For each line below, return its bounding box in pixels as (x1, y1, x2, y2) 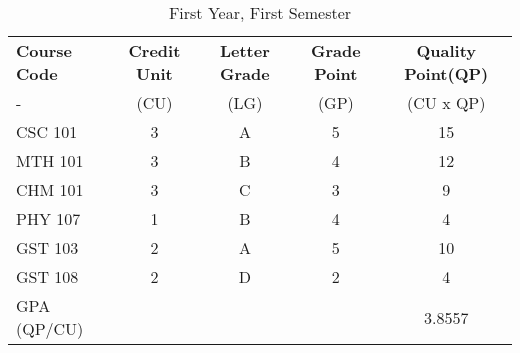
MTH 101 (16, 149, 84, 172)
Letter (219, 39, 270, 62)
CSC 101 (16, 120, 78, 143)
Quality (416, 39, 477, 62)
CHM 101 (16, 178, 84, 201)
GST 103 (16, 236, 79, 259)
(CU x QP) (407, 91, 486, 114)
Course (16, 39, 73, 62)
